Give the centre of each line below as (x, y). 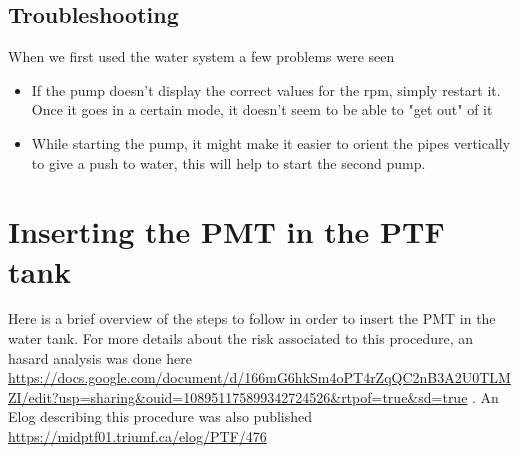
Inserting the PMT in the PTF (226, 231)
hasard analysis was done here (100, 357)
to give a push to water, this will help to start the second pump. (228, 162)
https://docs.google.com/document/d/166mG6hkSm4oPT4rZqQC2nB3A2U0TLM (259, 377)
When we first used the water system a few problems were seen (201, 56)
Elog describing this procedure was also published (160, 416)
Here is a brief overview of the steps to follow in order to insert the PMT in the (252, 318)
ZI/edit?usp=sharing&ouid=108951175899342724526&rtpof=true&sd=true (238, 396)
